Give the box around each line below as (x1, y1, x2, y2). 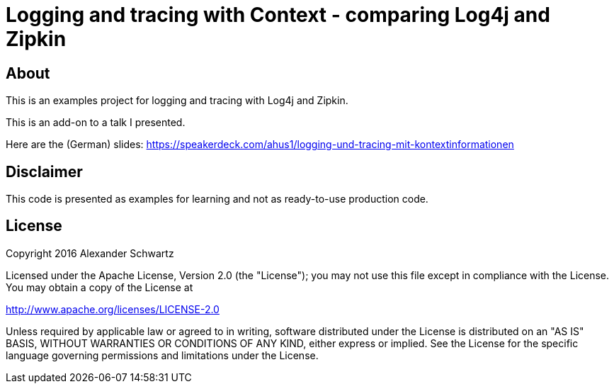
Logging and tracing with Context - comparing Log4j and (6, 3, 550, 27)
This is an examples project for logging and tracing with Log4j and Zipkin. (6, 94, 348, 107)
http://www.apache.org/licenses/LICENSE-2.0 (6, 303, 220, 315)
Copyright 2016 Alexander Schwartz (6, 247, 174, 259)
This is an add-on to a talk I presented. (6, 116, 186, 129)
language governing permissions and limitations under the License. (6, 349, 319, 361)
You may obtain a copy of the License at (6, 281, 193, 293)
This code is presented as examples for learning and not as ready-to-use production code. (6, 193, 428, 205)
